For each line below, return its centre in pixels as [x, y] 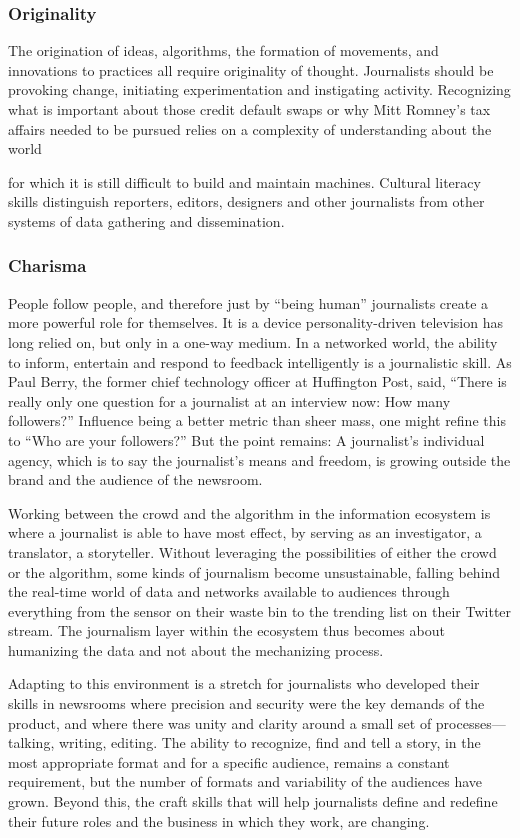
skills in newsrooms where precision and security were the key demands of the [246, 703]
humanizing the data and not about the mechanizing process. [196, 649]
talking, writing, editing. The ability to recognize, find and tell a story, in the [244, 742]
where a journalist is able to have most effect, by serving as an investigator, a [245, 532]
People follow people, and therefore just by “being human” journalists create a [248, 302]
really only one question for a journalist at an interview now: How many [229, 400]
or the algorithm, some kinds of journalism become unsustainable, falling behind [254, 571]
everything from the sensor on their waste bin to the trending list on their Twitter [260, 610]
